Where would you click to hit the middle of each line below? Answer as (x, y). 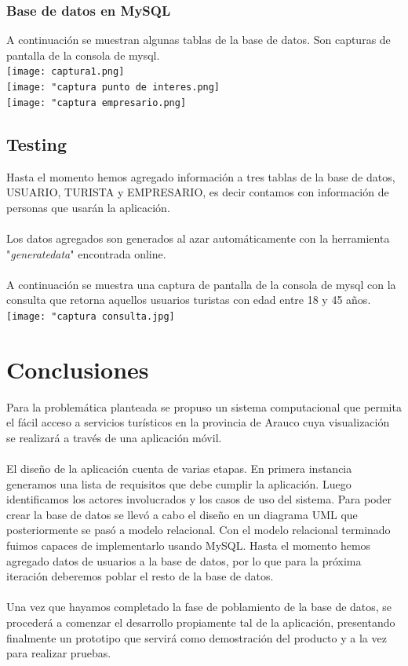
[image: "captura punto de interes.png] (113, 88)
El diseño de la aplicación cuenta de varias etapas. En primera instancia (179, 468)
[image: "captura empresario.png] (97, 102)
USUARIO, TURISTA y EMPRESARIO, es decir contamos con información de (198, 192)
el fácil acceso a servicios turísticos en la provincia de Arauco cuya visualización (198, 422)
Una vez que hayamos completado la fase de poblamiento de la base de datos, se (199, 607)
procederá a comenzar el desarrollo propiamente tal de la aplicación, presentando (201, 622)
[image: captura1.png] (66, 72)
